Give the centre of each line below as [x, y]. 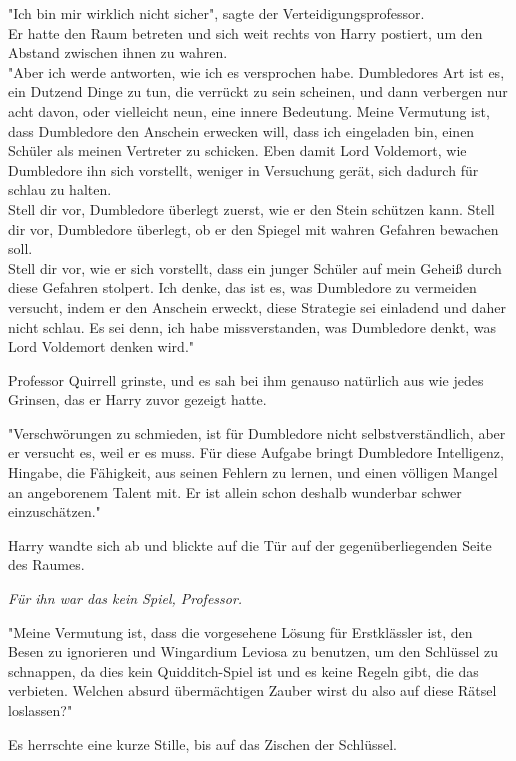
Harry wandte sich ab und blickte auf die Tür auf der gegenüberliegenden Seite [250, 544]
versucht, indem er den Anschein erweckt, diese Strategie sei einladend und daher [257, 306]
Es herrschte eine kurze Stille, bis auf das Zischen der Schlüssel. [202, 743]
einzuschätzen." [54, 511]
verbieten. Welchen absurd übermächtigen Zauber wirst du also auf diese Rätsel [252, 690]
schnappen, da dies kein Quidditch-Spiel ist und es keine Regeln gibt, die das [243, 670]
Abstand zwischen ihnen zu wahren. [118, 52]
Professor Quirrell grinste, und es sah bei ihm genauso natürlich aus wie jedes [246, 379]
